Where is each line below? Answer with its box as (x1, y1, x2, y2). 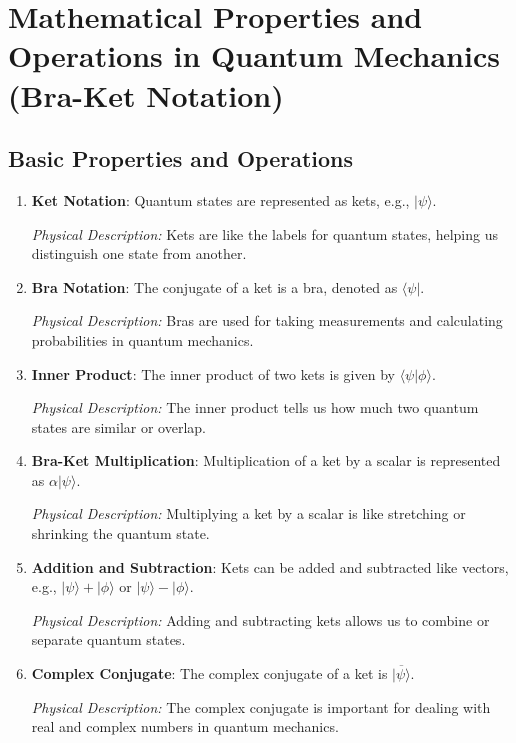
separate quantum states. (31, 629, 186, 650)
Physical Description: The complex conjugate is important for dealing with (31, 696, 491, 717)
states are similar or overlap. (31, 416, 206, 437)
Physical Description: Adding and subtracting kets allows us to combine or (31, 609, 490, 630)
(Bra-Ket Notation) (8, 74, 284, 115)
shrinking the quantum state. (31, 523, 210, 544)
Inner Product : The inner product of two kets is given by (31, 363, 395, 384)
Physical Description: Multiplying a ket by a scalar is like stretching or (31, 503, 466, 524)
